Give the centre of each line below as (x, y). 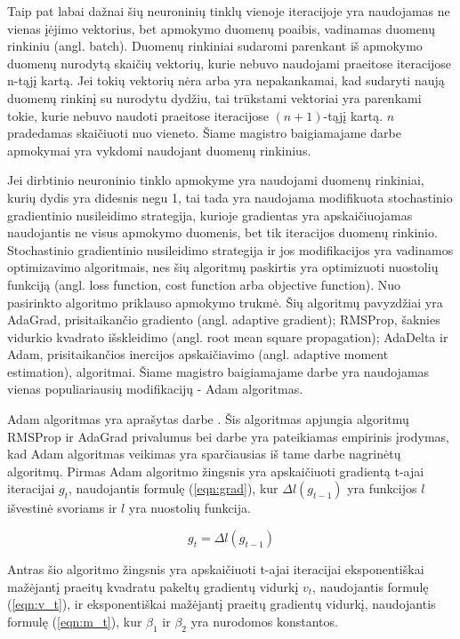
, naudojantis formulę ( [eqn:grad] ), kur (174, 488)
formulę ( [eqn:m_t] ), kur (75, 621)
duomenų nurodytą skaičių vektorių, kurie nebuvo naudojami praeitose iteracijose (230, 63)
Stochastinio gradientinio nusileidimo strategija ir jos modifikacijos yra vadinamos (230, 249)
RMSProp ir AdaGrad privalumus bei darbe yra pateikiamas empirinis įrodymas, (229, 436)
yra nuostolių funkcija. (190, 508)
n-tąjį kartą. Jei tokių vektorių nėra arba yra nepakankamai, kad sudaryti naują (226, 80)
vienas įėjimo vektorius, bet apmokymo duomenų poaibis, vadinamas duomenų (222, 28)
